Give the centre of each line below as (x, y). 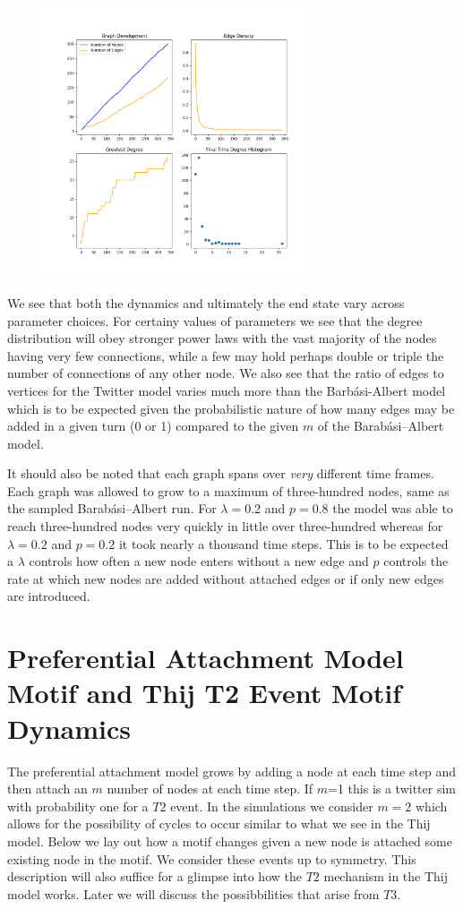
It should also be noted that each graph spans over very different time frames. (221, 473)
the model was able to (393, 508)
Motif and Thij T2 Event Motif (205, 693)
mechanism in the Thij (386, 876)
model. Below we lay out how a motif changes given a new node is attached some (230, 840)
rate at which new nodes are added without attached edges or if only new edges (226, 578)
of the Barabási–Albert (381, 426)
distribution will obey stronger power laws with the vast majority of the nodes (222, 338)
